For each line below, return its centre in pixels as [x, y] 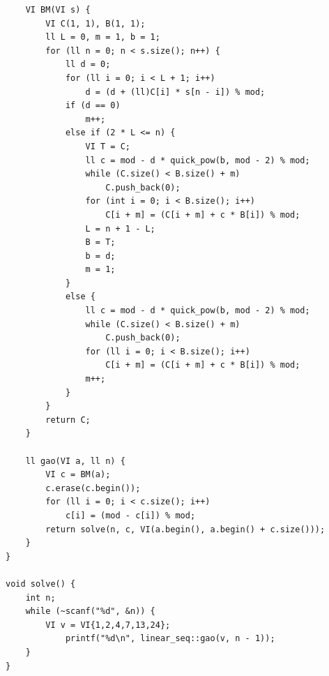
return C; [68, 420]
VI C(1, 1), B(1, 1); [95, 23]
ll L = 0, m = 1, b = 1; [103, 37]
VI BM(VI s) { [58, 10]
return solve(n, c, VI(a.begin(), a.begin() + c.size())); [185, 529]
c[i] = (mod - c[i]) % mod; [130, 515]
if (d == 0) [93, 106]
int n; [40, 598]
